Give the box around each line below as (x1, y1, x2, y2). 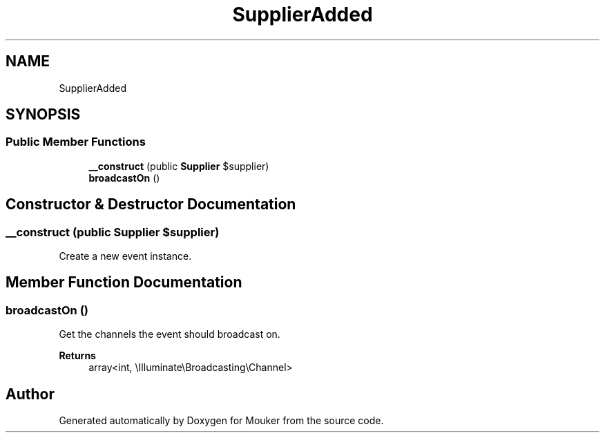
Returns (59, 350, 96, 362)
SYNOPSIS (6, 106, 81, 124)
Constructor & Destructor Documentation (6, 196, 296, 213)
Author (6, 385, 55, 403)
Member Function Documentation (6, 274, 242, 292)
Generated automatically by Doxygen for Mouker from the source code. (59, 415, 384, 427)
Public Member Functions (6, 135, 146, 149)
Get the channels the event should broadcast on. (59, 328, 280, 341)
